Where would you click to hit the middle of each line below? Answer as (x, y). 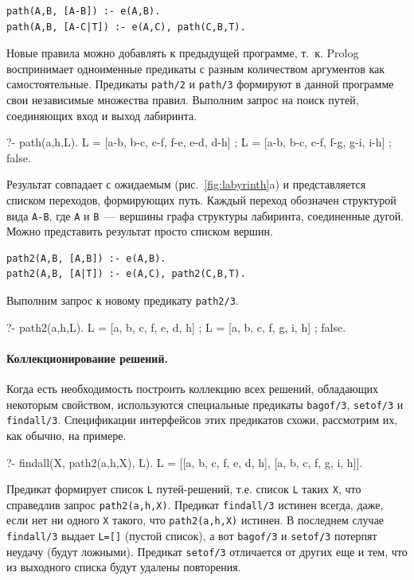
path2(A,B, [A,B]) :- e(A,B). (86, 258)
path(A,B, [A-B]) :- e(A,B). (84, 11)
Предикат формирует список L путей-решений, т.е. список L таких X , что (184, 489)
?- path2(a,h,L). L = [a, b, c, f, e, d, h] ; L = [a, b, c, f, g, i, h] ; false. (176, 327)
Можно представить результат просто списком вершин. (140, 231)
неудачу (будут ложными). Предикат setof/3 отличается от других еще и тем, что (207, 551)
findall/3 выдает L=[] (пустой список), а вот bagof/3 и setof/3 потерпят (192, 536)
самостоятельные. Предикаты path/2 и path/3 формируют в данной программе (200, 84)
